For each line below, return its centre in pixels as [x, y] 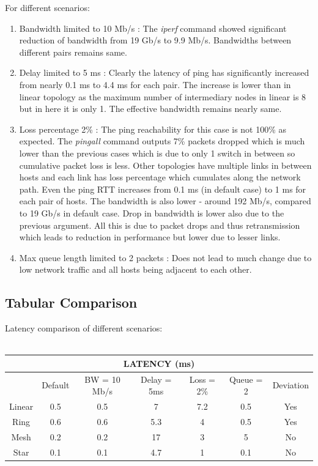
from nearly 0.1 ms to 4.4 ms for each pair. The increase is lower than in [155, 84]
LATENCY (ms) [159, 363]
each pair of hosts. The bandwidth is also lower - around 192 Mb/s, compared [165, 201]
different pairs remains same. [73, 52]
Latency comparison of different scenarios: [84, 328]
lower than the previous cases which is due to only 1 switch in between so [157, 153]
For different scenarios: [47, 7]
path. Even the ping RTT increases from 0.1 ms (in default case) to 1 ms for [163, 189]
